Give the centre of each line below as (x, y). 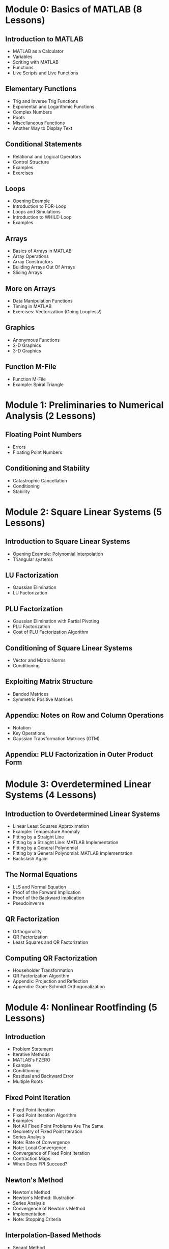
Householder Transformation (43, 970)
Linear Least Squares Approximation (51, 826)
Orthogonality (27, 931)
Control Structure (31, 162)
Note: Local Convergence (39, 1148)
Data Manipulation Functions (43, 301)
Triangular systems (33, 559)
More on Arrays (31, 289)
